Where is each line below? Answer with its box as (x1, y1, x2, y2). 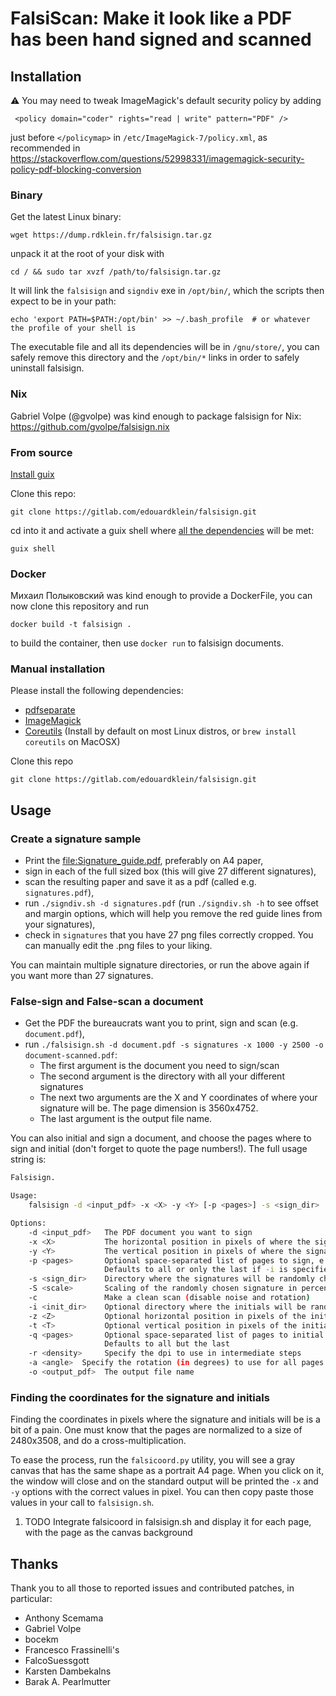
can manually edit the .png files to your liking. (24, 940, 213, 952)
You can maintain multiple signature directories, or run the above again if (10, 959, 310, 971)
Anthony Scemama (24, 1612, 104, 1624)
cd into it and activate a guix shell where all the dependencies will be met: (10, 524, 315, 536)
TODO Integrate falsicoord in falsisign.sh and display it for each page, (24, 1516, 312, 1528)
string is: (10, 1153, 47, 1166)
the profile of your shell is (10, 323, 137, 334)
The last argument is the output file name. (39, 1113, 213, 1125)
